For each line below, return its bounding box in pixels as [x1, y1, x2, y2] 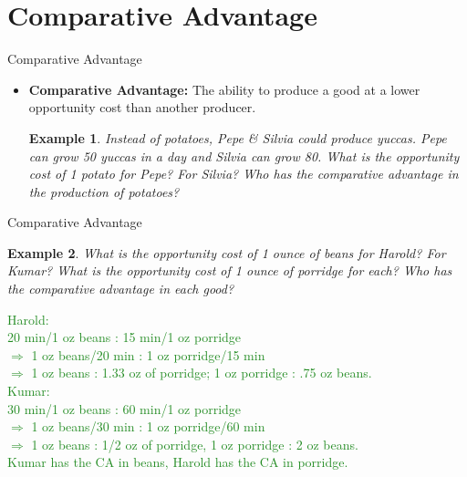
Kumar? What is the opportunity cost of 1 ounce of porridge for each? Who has [7, 261, 452, 280]
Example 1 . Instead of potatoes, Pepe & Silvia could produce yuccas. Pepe [28, 128, 447, 147]
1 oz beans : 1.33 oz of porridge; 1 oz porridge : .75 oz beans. [31, 363, 372, 382]
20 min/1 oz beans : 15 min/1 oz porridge [7, 327, 242, 347]
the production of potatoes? [28, 181, 180, 201]
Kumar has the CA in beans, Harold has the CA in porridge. [7, 452, 348, 472]
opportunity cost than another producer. [28, 98, 256, 117]
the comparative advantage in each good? [7, 279, 234, 298]
